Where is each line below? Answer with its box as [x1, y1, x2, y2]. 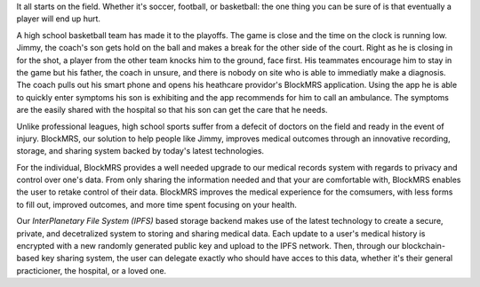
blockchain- [401, 241, 446, 251]
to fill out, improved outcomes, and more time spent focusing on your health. [16, 199, 297, 210]
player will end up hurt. [16, 13, 101, 24]
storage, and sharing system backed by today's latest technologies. [16, 146, 265, 156]
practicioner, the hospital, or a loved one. [16, 265, 167, 275]
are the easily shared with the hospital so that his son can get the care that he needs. [16, 105, 328, 116]
